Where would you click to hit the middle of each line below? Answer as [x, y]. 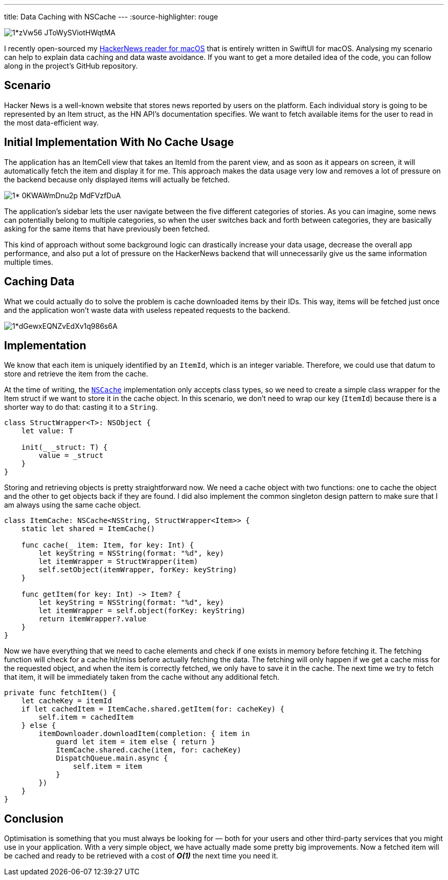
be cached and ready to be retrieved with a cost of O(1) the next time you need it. [141, 856]
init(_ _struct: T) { [64, 447]
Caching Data [39, 282]
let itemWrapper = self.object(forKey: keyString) [142, 611]
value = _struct [71, 456]
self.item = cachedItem [86, 717]
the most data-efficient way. [52, 122]
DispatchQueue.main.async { [112, 758]
